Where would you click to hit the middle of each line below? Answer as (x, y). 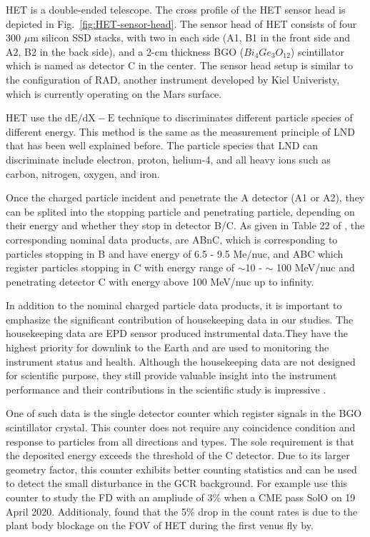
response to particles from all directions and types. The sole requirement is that (180, 441)
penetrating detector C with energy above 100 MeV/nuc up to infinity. (160, 281)
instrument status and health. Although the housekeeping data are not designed (181, 361)
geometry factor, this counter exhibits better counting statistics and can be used (181, 469)
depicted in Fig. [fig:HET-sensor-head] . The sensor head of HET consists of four (181, 23)
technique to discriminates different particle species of (235, 117)
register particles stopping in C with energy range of (120, 267)
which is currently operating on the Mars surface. (114, 93)
